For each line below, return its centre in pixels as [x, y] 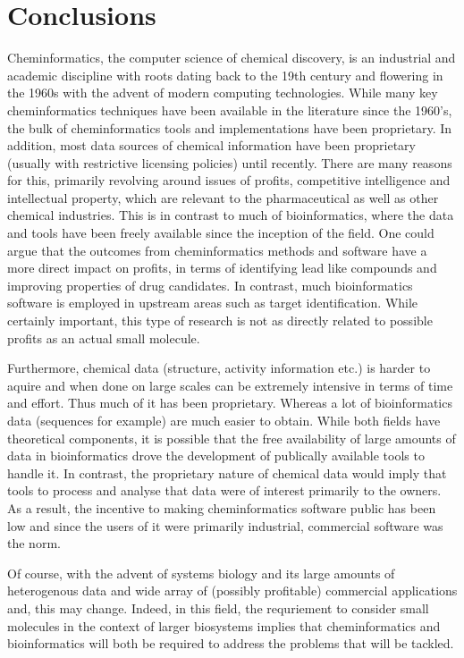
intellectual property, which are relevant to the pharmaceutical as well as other [223, 197]
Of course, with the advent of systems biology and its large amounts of [201, 573]
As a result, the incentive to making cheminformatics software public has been [222, 507]
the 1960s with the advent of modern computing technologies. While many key [223, 93]
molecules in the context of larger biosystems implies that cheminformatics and [224, 625]
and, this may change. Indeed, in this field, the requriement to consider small [218, 607]
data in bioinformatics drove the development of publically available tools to [216, 456]
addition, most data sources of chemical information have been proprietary [212, 145]
